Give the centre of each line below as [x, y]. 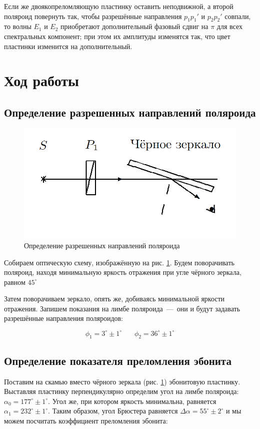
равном [15, 282]
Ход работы [41, 80]
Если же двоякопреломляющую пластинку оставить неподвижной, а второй [119, 6]
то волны [18, 26]
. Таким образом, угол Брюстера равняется [113, 411]
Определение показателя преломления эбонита [118, 360]
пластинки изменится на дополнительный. [68, 46]
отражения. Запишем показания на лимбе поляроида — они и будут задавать [122, 308]
